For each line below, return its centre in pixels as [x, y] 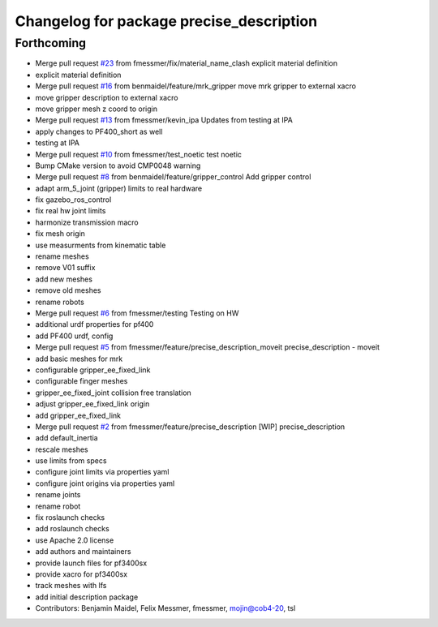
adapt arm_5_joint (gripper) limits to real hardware [119, 188]
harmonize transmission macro [87, 222]
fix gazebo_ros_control [73, 200]
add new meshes [64, 279]
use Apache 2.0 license [75, 540]
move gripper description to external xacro [107, 97]
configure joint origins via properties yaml [105, 483]
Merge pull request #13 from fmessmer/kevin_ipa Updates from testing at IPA [164, 120]
